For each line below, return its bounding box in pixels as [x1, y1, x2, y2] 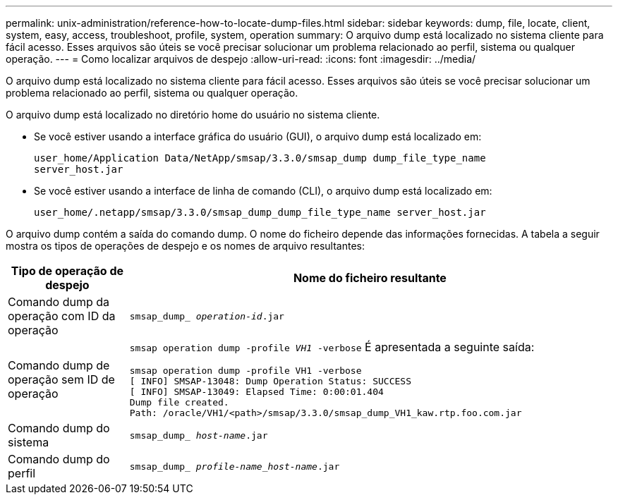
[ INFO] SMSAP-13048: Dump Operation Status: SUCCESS [129, 376, 411, 386]
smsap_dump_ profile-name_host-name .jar [129, 461, 340, 472]
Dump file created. [129, 397, 229, 408]
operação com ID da [8, 309, 116, 323]
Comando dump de [8, 358, 110, 372]
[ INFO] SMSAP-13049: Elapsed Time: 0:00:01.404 [129, 386, 384, 397]
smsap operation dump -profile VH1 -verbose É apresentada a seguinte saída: [129, 340, 535, 354]
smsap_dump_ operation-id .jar [129, 310, 284, 322]
